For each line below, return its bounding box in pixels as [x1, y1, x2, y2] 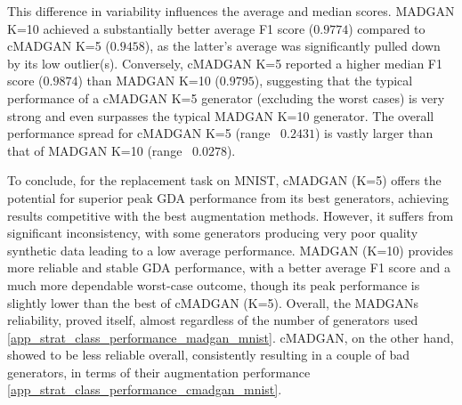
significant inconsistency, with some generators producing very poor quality [7, 223, 418, 242]
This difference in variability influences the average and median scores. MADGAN [7, 2, 455, 20]
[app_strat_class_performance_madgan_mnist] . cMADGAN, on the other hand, [7, 328, 454, 346]
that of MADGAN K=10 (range [7, 141, 182, 159]
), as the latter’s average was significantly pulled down [144, 36, 441, 55]
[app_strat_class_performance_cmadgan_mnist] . [7, 380, 282, 399]
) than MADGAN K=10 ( [77, 71, 220, 90]
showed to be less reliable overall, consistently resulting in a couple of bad [7, 345, 410, 364]
